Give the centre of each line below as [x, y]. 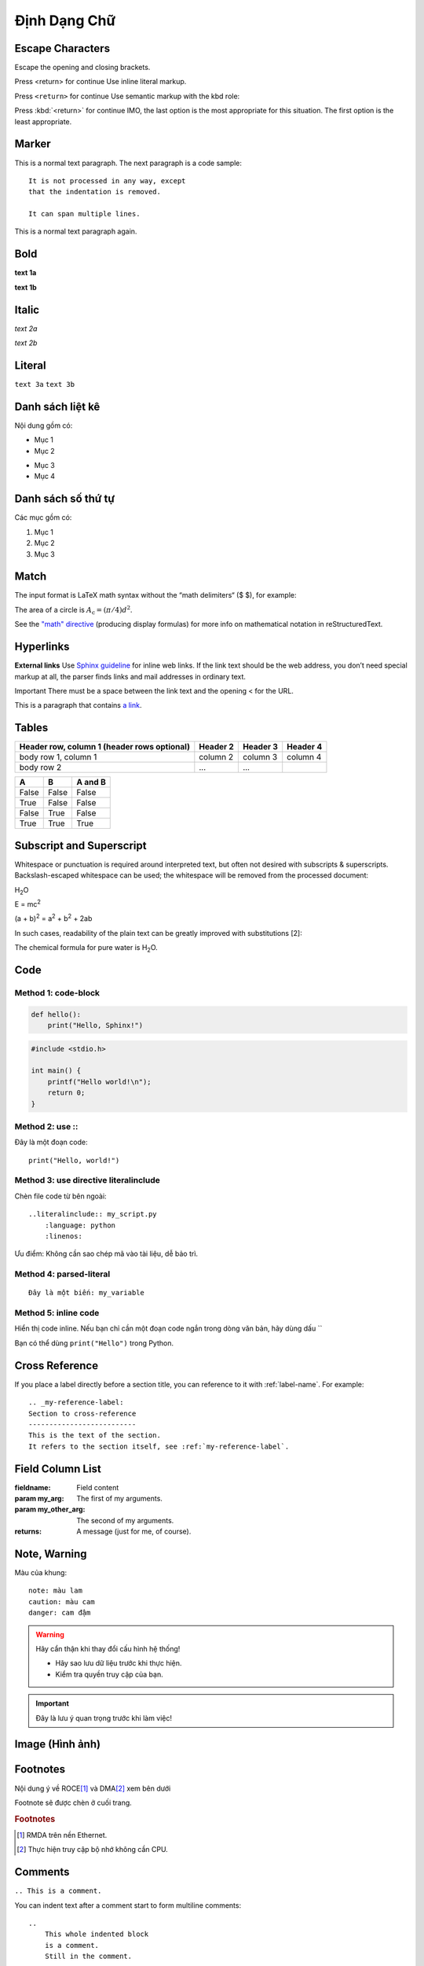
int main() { [56, 1071]
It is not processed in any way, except [107, 180]
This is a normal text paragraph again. [76, 231]
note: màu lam [55, 1591]
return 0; [66, 1093]
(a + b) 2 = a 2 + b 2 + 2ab [53, 918]
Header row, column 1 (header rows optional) [104, 747]
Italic [27, 309]
